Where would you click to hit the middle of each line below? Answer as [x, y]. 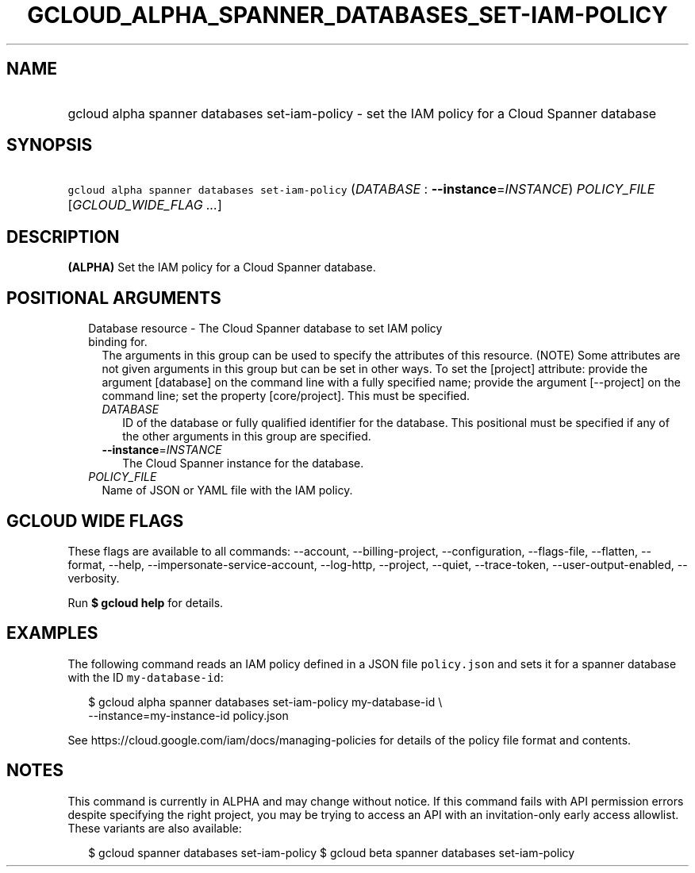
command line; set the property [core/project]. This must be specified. [286, 396]
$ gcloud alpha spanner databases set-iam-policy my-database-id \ [265, 702]
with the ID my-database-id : [146, 677]
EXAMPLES [52, 633]
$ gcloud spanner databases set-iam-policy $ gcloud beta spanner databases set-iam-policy [332, 852]
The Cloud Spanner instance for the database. [243, 463]
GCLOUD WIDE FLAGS [95, 521]
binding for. [118, 342]
